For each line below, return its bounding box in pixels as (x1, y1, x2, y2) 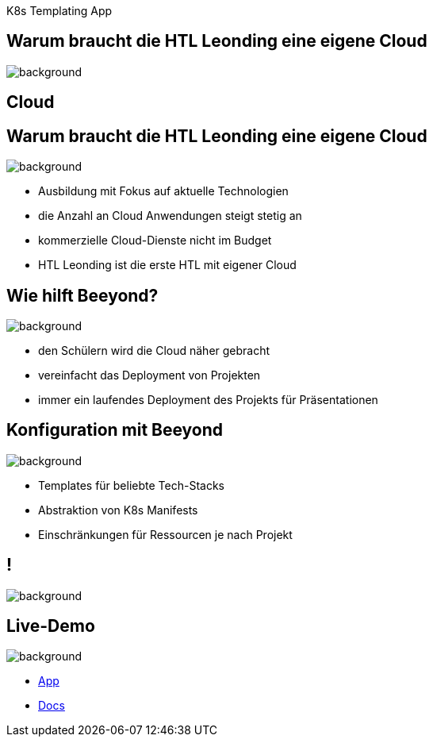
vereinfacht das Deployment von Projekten (38, 368, 261, 382)
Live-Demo (6, 616, 95, 637)
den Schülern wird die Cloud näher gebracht (38, 343, 270, 357)
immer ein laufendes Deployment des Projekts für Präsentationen (38, 392, 378, 406)
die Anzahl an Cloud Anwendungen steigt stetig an (38, 209, 302, 223)
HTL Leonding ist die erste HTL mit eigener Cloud (38, 258, 297, 272)
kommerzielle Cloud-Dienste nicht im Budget (38, 233, 272, 248)
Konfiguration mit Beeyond (6, 420, 224, 441)
